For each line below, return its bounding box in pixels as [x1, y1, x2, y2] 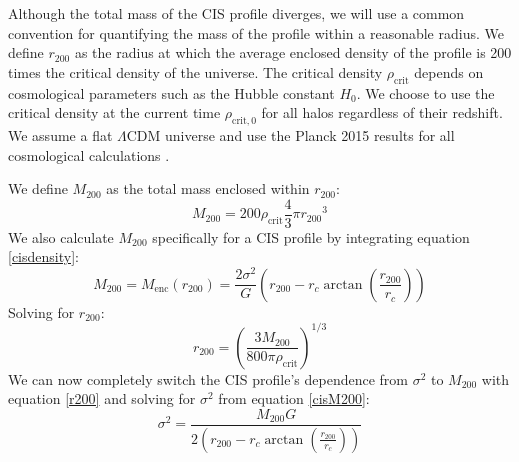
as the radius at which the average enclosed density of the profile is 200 [74, 42, 512, 63]
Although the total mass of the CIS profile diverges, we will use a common [8, 3, 465, 23]
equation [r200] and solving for [8, 388, 196, 409]
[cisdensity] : [8, 246, 79, 267]
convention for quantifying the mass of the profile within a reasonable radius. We [8, 22, 504, 43]
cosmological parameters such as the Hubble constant [8, 82, 335, 103]
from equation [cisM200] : [218, 388, 370, 409]
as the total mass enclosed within [106, 178, 310, 199]
